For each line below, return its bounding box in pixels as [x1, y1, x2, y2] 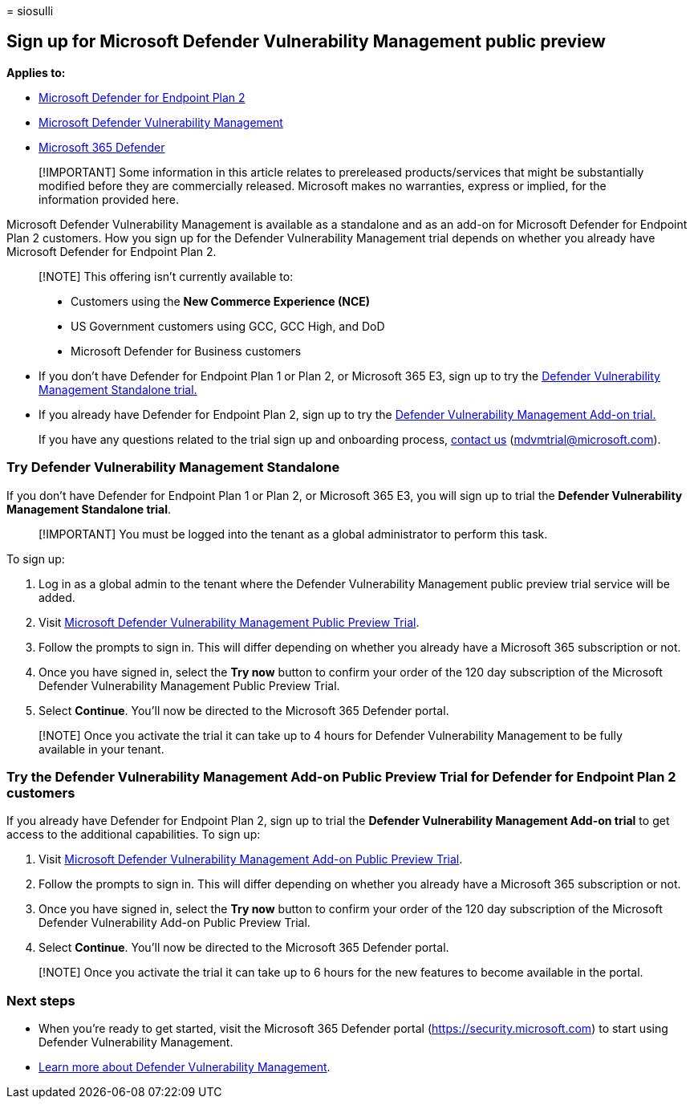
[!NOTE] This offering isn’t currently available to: [39, 269, 294, 283]
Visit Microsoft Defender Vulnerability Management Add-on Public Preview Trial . [39, 852, 463, 867]
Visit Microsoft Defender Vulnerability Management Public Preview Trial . [39, 615, 420, 629]
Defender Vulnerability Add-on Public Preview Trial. [39, 916, 310, 930]
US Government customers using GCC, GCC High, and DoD [71, 319, 385, 333]
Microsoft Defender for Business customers [71, 343, 302, 358]
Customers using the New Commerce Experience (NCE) [71, 294, 371, 308]
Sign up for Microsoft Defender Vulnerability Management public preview [6, 31, 606, 52]
